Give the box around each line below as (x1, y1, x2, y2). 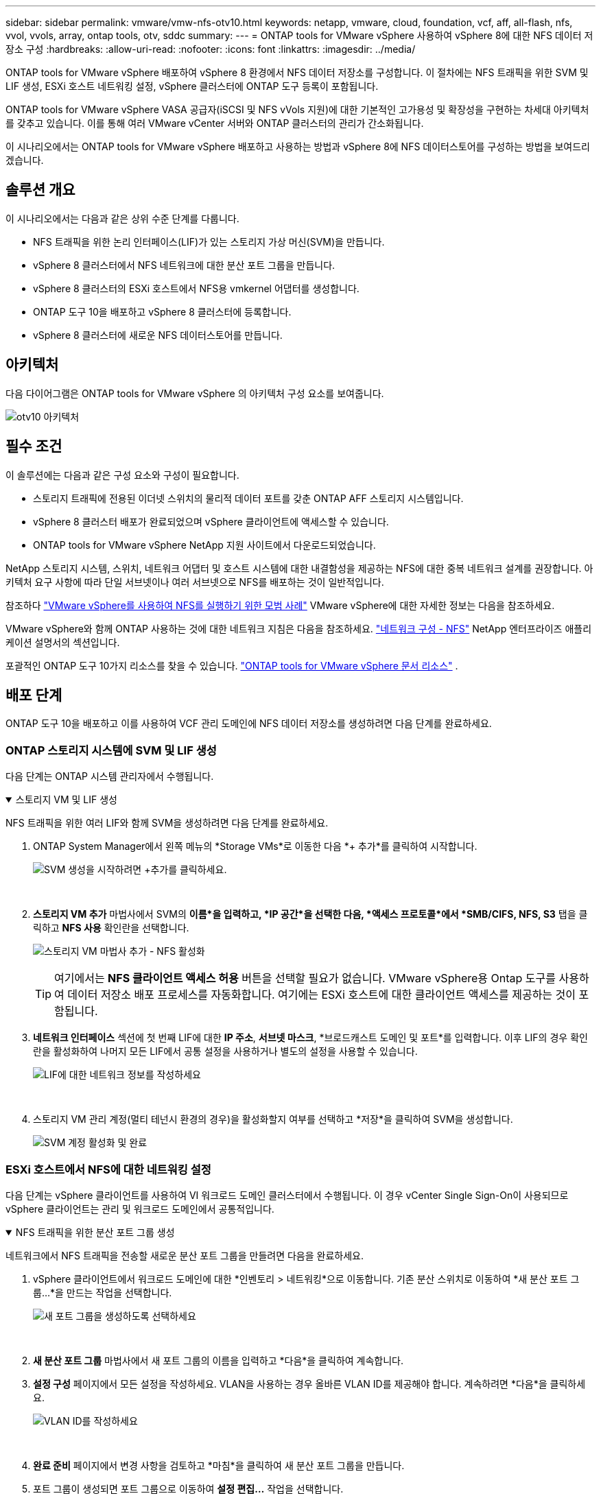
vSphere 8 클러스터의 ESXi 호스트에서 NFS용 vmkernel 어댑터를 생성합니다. (33, 282, 360, 294)
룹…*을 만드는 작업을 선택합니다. (33, 1286, 172, 1298)
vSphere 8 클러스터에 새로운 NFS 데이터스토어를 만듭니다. (33, 329, 283, 341)
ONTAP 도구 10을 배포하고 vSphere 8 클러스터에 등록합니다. (33, 305, 292, 318)
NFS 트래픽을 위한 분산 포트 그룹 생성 (15, 1226, 175, 1238)
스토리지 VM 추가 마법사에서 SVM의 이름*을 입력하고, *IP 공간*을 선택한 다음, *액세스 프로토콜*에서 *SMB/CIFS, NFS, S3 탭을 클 (33, 908, 588, 920)
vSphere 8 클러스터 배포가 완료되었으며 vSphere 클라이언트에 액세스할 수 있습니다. (33, 515, 389, 527)
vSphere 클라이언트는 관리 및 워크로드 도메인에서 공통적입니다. (5, 1202, 274, 1215)
